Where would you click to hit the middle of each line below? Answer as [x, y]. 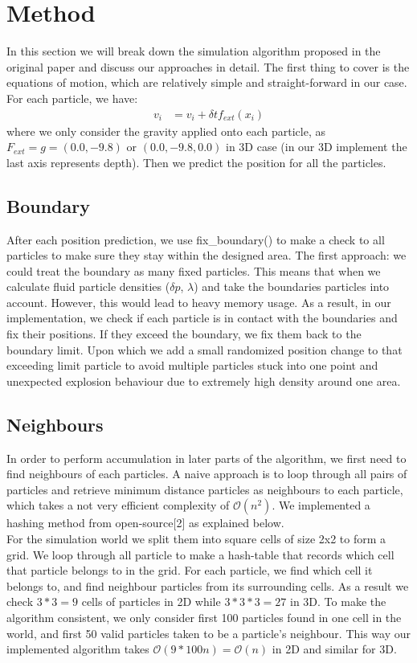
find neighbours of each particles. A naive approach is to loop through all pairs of [207, 474]
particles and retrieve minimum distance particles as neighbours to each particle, [205, 489]
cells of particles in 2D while [151, 602]
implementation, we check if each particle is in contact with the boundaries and [202, 318]
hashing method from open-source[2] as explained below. [145, 523]
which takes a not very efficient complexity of [118, 505]
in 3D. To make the [338, 602]
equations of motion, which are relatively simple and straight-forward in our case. [207, 82]
